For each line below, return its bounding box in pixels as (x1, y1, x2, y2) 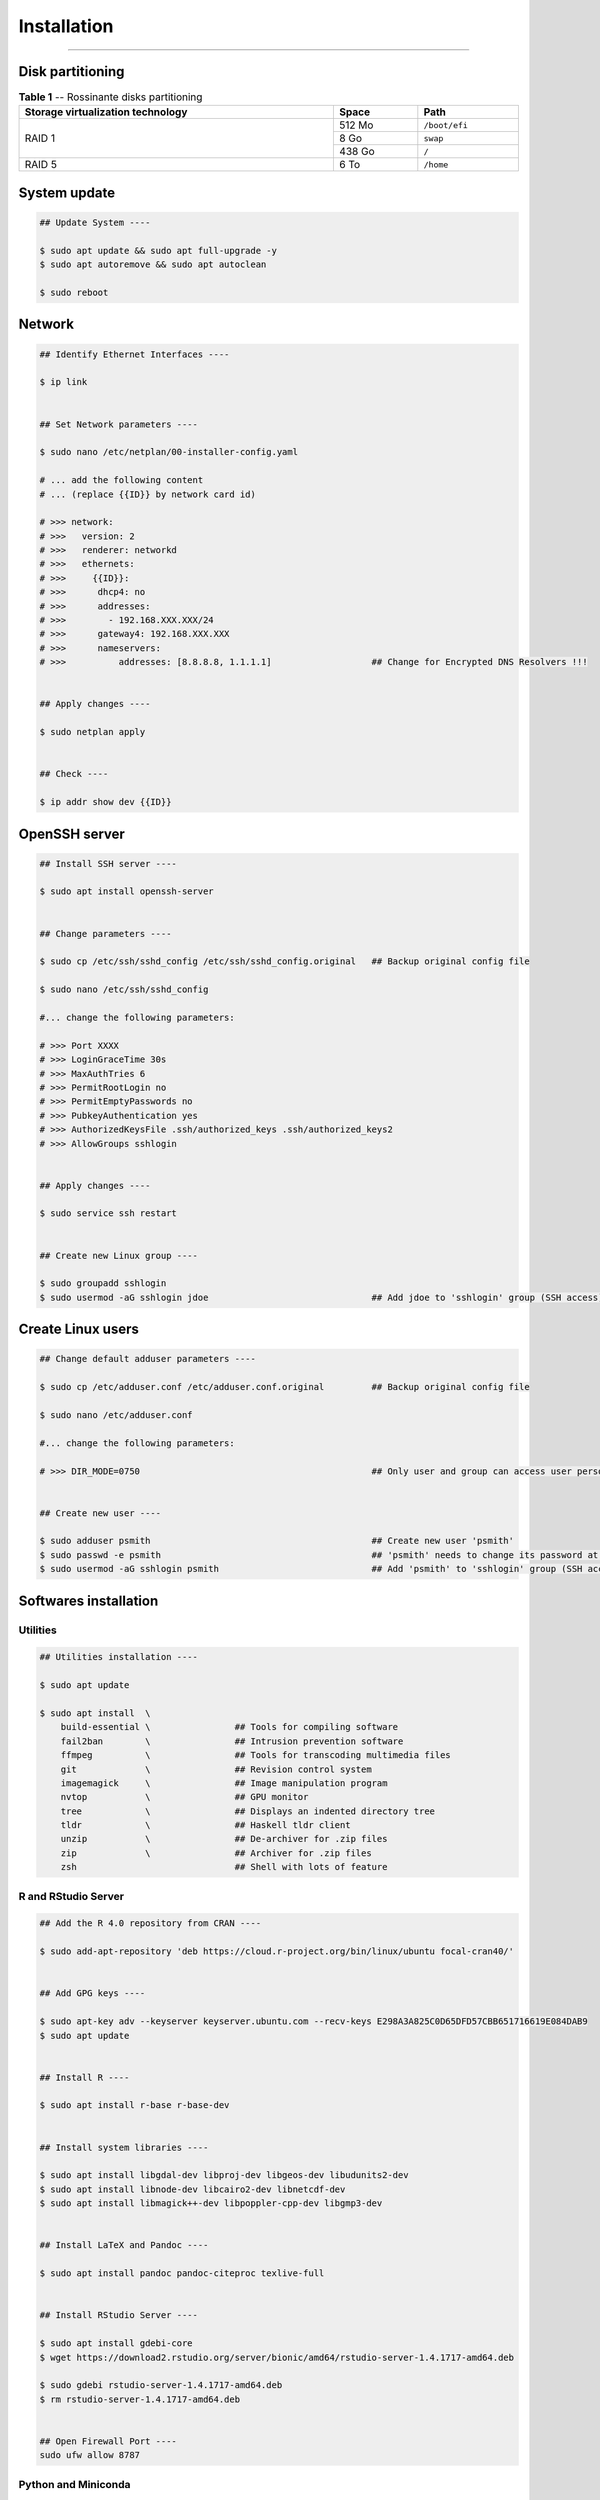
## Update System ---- (39, 217, 151, 229)
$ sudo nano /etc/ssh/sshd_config (39, 984, 209, 995)
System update (18, 184, 116, 201)
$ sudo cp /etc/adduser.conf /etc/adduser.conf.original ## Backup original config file (39, 1381, 530, 1393)
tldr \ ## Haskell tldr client (60, 1820, 351, 1831)
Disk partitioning (18, 63, 125, 80)
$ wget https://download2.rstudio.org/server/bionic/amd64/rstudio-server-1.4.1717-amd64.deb (39, 2351, 515, 2363)
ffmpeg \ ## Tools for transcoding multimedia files (60, 1750, 452, 1761)
